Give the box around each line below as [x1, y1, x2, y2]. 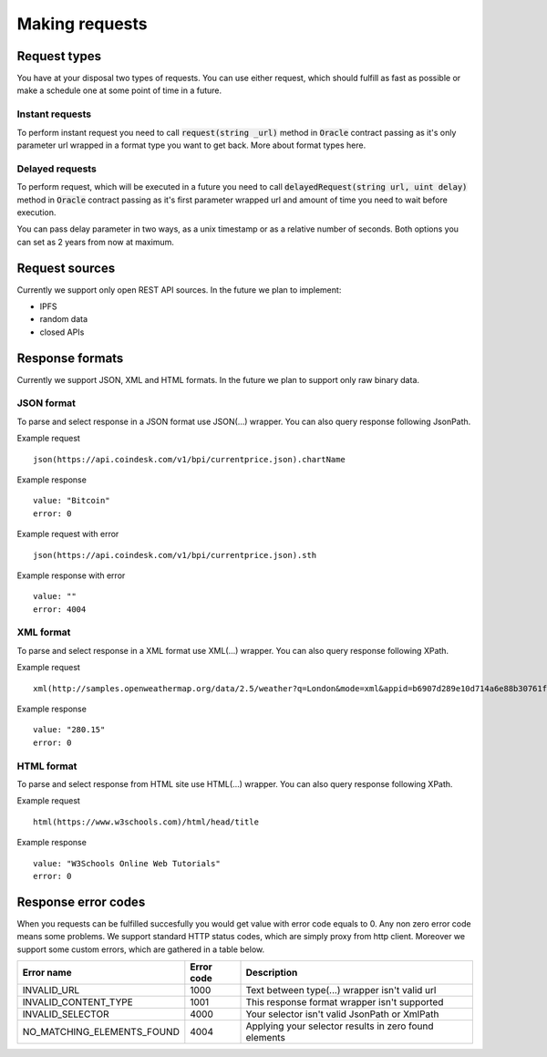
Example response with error [16, 570, 126, 581]
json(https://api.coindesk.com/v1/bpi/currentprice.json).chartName [33, 454, 346, 464]
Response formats [16, 350, 124, 366]
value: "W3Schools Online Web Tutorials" [33, 858, 221, 868]
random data [39, 314, 88, 325]
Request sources [16, 260, 116, 275]
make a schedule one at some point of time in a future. [16, 85, 222, 96]
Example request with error [16, 529, 119, 540]
